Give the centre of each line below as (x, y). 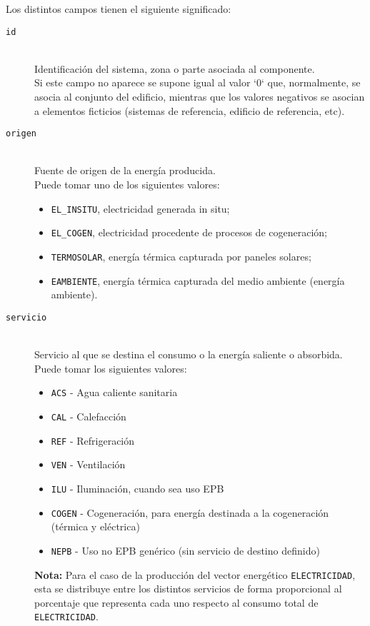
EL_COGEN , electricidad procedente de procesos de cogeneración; (189, 232)
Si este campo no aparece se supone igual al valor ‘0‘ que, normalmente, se (197, 82)
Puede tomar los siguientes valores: (111, 368)
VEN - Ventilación (88, 464)
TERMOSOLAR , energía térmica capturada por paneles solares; (181, 256)
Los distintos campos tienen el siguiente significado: (119, 9)
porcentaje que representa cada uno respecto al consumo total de (176, 602)
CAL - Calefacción (89, 416)
